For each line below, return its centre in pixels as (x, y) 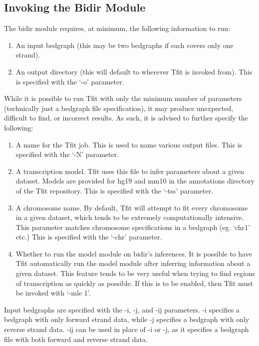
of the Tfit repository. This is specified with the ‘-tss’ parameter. (115, 190)
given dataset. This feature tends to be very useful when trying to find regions (135, 273)
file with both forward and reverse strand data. (76, 339)
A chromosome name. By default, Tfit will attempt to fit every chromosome (132, 207)
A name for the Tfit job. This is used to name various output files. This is (129, 144)
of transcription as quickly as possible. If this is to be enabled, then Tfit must (134, 283)
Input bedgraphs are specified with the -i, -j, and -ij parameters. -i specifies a (122, 309)
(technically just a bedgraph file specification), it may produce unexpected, (119, 108)
